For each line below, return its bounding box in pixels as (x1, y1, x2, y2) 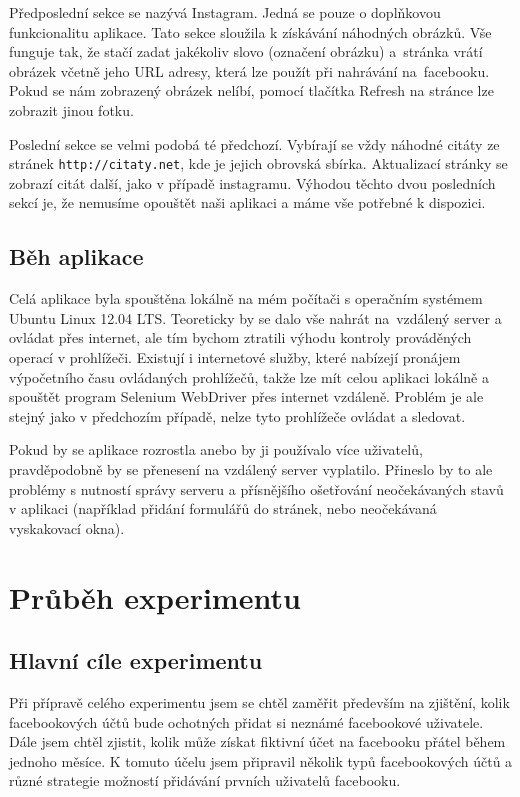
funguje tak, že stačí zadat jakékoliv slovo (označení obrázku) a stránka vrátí (9, 41, 483, 62)
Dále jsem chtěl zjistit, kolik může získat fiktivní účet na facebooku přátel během (9, 731, 506, 752)
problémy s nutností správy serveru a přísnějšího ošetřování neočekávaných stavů (9, 478, 504, 499)
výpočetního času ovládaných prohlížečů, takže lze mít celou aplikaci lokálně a (9, 366, 490, 387)
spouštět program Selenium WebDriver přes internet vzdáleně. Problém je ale (9, 386, 484, 407)
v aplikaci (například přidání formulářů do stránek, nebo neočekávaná (9, 498, 437, 519)
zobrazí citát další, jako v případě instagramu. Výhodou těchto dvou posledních (9, 172, 496, 193)
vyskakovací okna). (9, 517, 125, 538)
